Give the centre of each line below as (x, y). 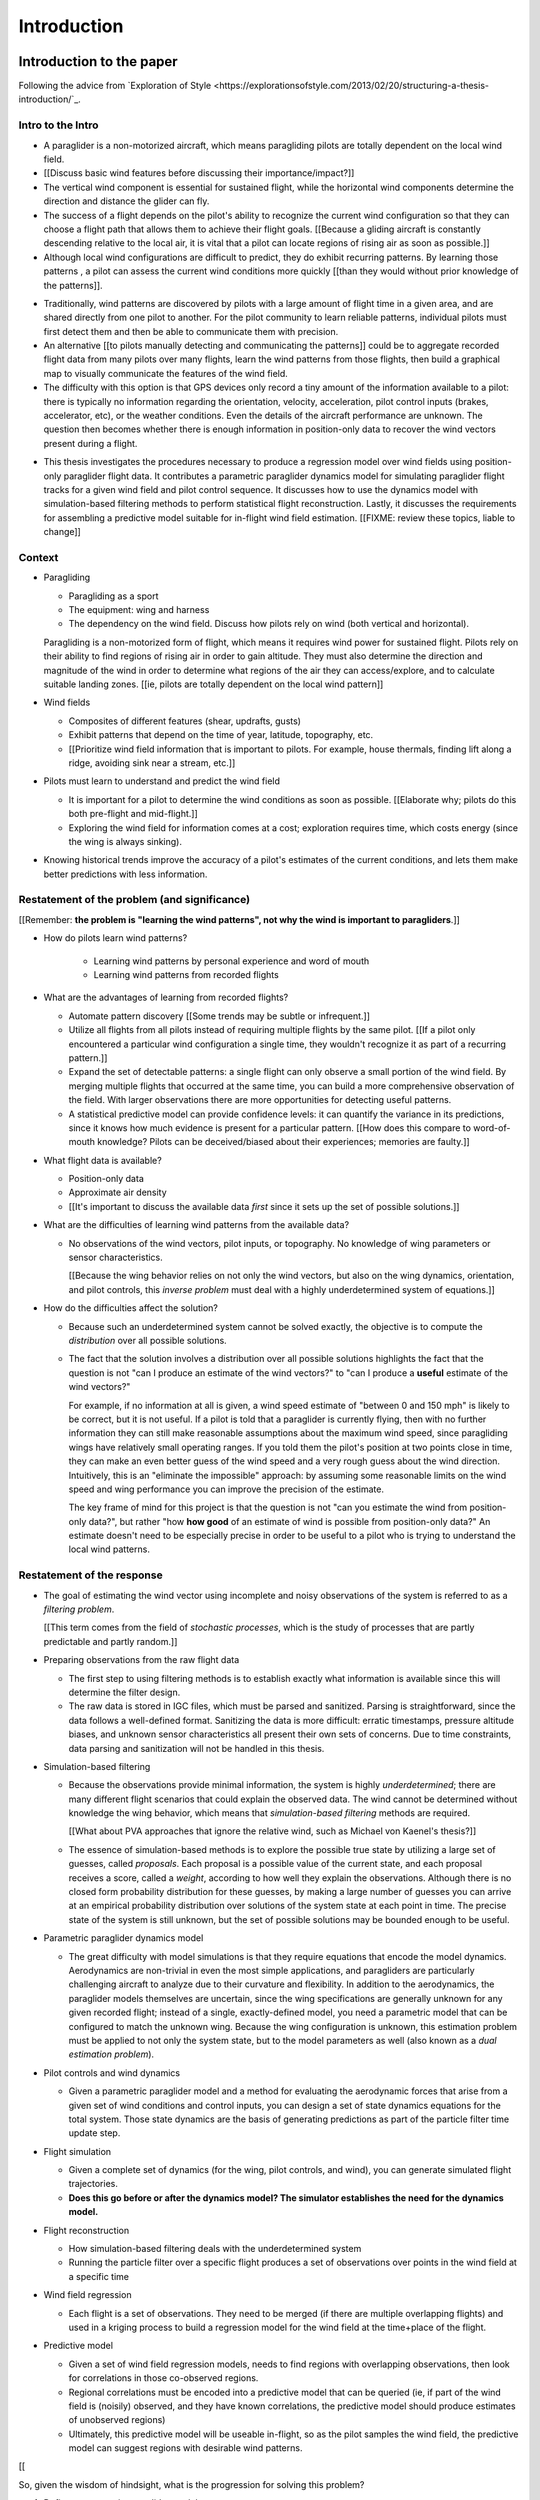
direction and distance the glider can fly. (126, 201)
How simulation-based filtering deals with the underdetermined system (215, 2249)
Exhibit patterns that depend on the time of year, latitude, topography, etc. (221, 735)
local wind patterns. (109, 1549)
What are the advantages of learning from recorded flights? (166, 997)
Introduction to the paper (98, 61)
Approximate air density (117, 1192)
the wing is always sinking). (125, 841)
